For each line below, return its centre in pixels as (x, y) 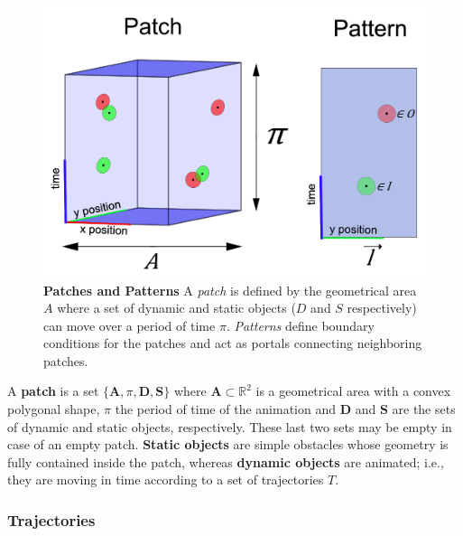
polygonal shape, (54, 409)
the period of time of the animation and (225, 409)
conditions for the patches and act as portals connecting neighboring (233, 343)
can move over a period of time (130, 325)
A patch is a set (53, 391)
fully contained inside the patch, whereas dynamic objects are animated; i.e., (226, 461)
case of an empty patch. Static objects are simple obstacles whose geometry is (228, 444)
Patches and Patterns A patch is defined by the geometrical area (230, 290)
